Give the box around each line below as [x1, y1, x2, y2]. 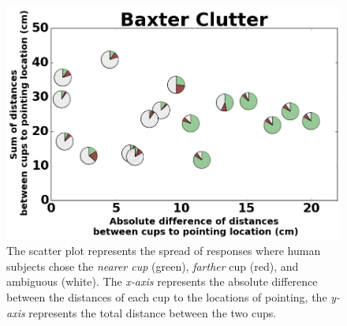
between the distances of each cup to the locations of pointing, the [6, 289, 327, 305]
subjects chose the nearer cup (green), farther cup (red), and [6, 257, 299, 274]
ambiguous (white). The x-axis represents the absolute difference [6, 273, 318, 290]
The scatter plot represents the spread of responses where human [6, 242, 321, 259]
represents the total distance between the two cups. [28, 304, 277, 320]
